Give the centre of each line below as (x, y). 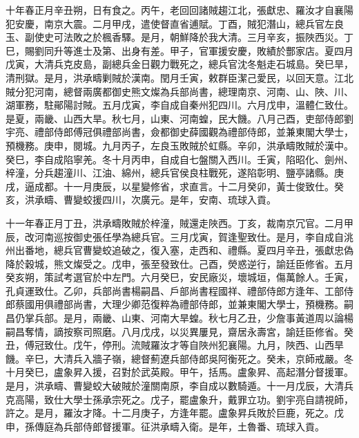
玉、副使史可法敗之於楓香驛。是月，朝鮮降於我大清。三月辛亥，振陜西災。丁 (179, 37)
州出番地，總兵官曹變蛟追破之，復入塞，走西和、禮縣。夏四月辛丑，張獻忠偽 (179, 250)
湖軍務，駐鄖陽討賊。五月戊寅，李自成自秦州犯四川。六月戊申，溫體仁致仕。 (179, 105)
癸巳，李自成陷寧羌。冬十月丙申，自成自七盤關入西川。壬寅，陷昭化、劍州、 (179, 159)
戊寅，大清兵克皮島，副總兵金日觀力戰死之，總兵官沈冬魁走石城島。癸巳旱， (179, 64)
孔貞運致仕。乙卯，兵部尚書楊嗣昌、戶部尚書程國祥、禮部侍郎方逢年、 (165, 290)
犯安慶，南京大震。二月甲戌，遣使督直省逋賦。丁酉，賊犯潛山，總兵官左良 (175, 23)
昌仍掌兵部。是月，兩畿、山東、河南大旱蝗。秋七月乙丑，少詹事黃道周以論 (175, 318)
